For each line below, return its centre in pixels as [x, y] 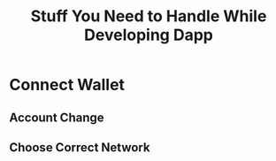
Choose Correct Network [80, 147]
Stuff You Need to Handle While [149, 16]
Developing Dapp [149, 35]
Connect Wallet [67, 85]
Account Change [57, 117]
